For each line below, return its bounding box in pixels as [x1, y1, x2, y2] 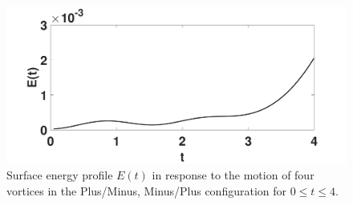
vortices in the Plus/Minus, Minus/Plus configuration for [6, 182, 287, 199]
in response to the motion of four [152, 167, 314, 183]
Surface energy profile [6, 167, 113, 183]
